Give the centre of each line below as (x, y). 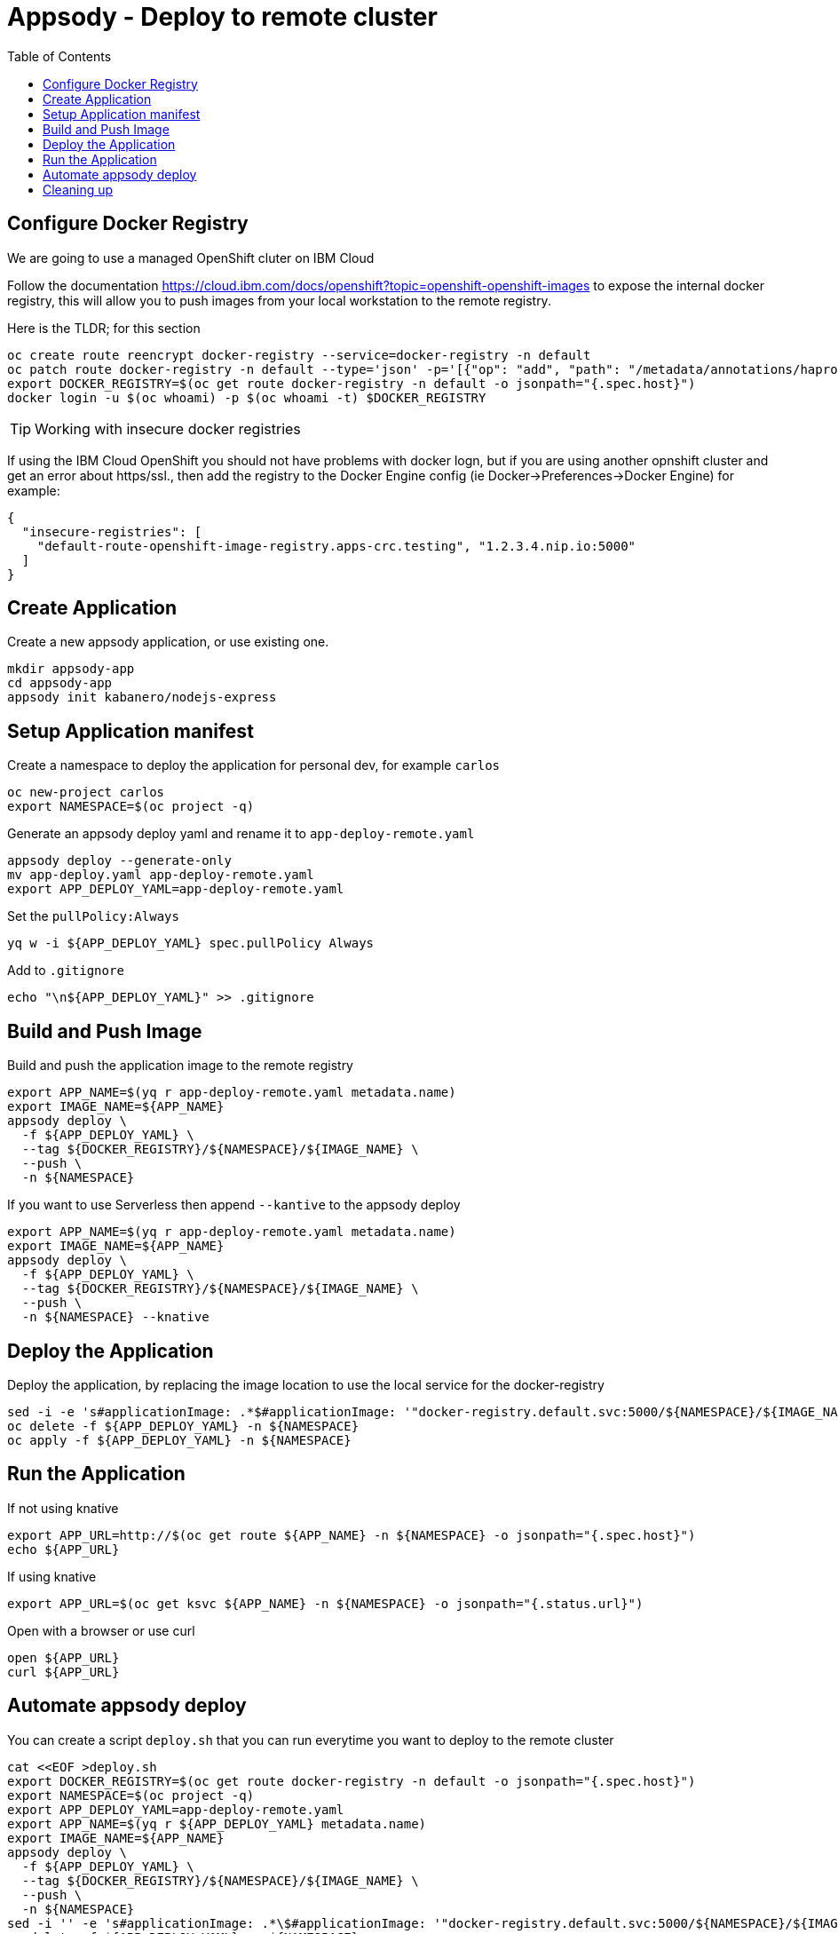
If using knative (52, 1576)
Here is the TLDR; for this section (104, 328)
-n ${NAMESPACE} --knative (115, 1317)
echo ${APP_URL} (63, 1549)
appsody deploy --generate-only (119, 861)
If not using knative (63, 1508)
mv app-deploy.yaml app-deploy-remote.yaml (161, 875)
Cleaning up (78, 189)
